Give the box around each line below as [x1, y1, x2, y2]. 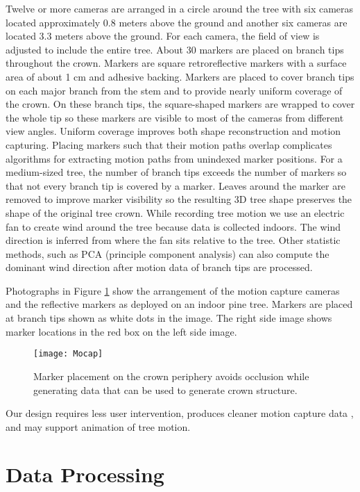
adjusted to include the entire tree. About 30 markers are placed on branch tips [6, 42, 344, 56]
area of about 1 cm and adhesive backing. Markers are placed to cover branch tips [6, 69, 354, 83]
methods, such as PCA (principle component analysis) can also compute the [6, 246, 329, 261]
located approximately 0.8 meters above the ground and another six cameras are [6, 15, 348, 29]
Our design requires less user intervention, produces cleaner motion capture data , [6, 406, 354, 420]
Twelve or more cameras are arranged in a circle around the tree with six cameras [6, 1, 354, 15]
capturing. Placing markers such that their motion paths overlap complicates [6, 137, 332, 151]
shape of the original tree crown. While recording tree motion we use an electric [6, 205, 345, 220]
